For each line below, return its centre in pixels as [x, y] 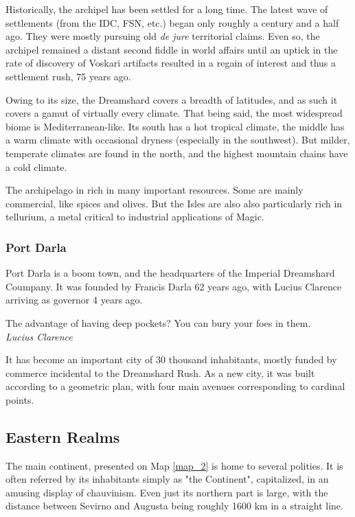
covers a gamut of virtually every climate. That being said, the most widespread [174, 113]
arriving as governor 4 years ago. [74, 300]
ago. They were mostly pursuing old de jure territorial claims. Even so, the [163, 36]
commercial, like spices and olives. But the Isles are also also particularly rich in [174, 203]
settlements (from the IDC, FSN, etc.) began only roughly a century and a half [172, 22]
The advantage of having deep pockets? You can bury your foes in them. [158, 322]
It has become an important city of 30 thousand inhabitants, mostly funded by [171, 359]
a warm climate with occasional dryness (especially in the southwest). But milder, [178, 140]
